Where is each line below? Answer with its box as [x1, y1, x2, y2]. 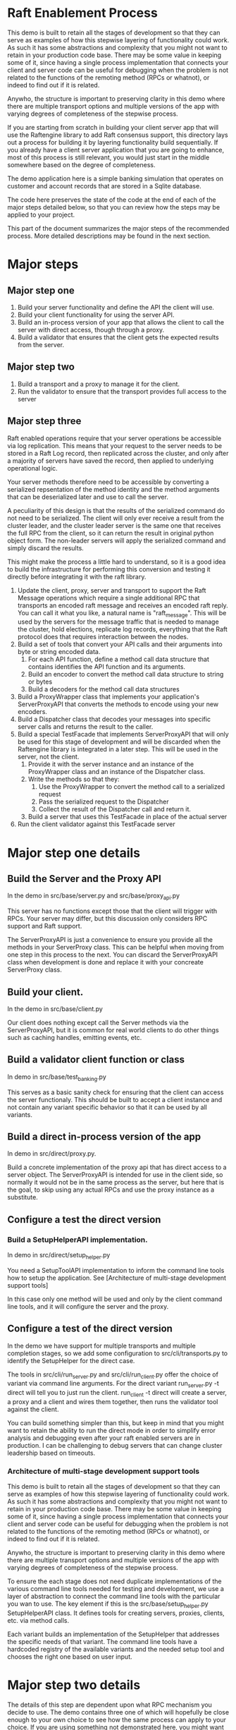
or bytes [27, 677, 53, 686]
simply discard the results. [7, 543, 85, 552]
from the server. [17, 340, 65, 349]
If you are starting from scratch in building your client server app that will [7, 123, 219, 131]
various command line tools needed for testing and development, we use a [7, 1585, 224, 1593]
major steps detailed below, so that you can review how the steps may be [7, 202, 221, 211]
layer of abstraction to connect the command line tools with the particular [7, 1592, 221, 1601]
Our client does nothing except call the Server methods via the [7, 1018, 189, 1027]
